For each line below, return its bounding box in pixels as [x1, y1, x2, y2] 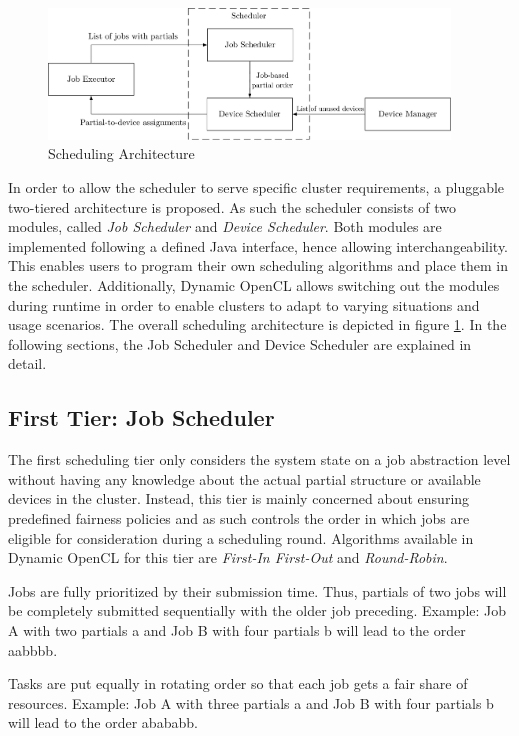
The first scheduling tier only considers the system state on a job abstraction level [8, 449, 511, 470]
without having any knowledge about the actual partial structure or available [8, 468, 481, 489]
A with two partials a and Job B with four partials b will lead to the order [8, 619, 466, 640]
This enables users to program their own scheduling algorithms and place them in [8, 255, 508, 276]
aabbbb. [8, 639, 58, 660]
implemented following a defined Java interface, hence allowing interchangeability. [8, 235, 509, 256]
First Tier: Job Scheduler [8, 402, 275, 433]
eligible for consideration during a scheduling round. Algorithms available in [8, 527, 474, 548]
